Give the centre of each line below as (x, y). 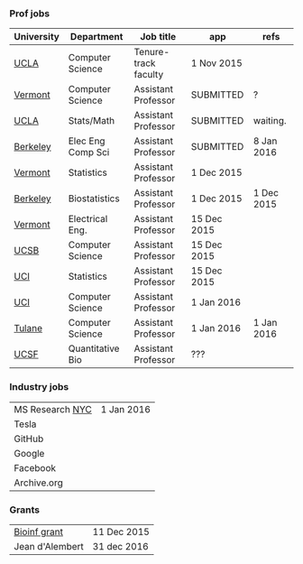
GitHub (29, 439)
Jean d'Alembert (49, 546)
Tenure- (151, 52)
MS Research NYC (53, 409)
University (37, 37)
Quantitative (94, 348)
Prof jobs (30, 14)
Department (97, 37)
